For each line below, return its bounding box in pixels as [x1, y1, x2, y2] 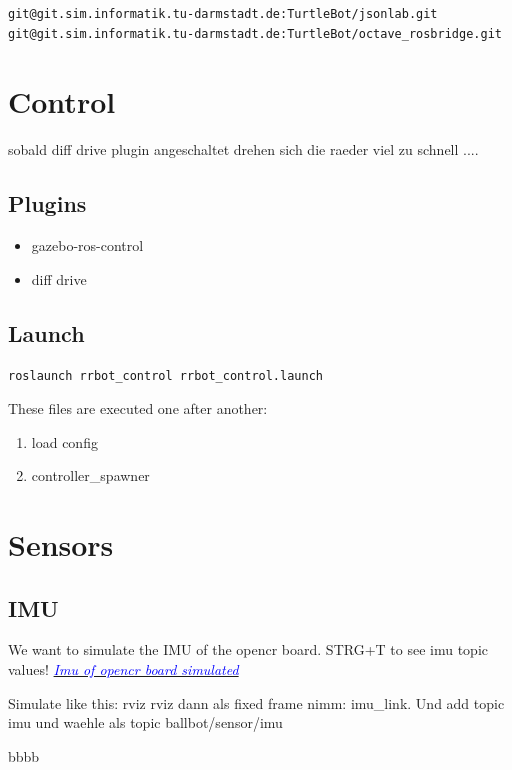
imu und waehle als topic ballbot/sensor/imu [8, 712, 283, 733]
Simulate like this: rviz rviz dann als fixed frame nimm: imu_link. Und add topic [8, 692, 505, 713]
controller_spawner [31, 465, 150, 486]
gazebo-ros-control [31, 235, 144, 256]
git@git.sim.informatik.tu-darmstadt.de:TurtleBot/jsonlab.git [8, 7, 438, 21]
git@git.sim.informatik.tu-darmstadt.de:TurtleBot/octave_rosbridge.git [8, 26, 502, 41]
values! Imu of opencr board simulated [8, 659, 239, 680]
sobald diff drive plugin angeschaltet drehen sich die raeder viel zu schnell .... [8, 139, 479, 160]
